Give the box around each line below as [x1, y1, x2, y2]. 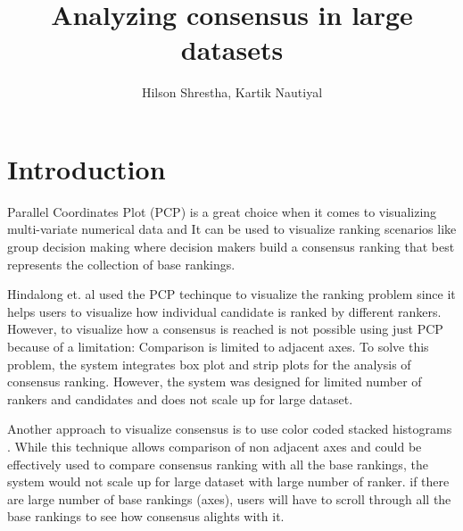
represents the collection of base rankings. [7, 254, 236, 273]
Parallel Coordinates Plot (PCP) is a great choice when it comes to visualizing [7, 202, 437, 220]
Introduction [7, 150, 166, 187]
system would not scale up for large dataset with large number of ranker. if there [7, 472, 450, 491]
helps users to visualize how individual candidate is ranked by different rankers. [7, 302, 442, 320]
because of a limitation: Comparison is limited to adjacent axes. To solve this [7, 337, 429, 355]
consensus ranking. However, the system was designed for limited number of [7, 372, 422, 391]
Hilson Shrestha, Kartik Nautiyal [141, 83, 323, 102]
